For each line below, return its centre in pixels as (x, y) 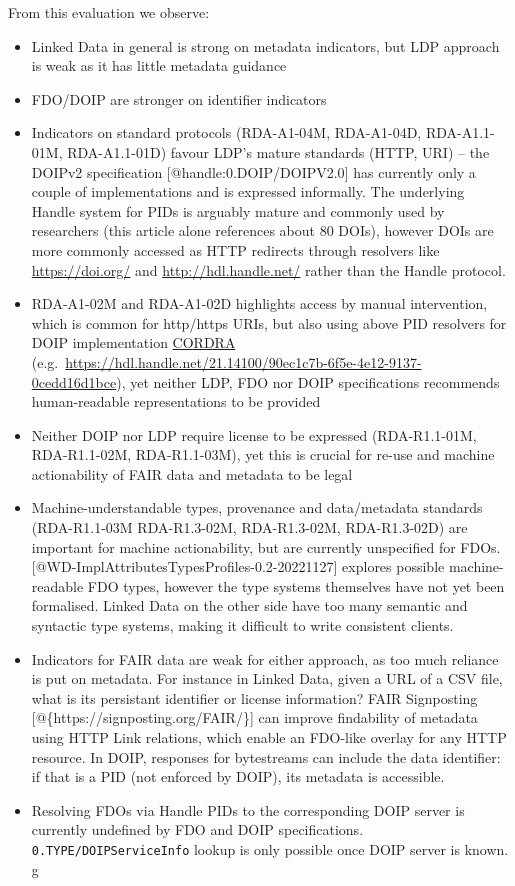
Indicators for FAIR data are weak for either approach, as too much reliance (265, 658)
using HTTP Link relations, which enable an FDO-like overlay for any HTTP (269, 737)
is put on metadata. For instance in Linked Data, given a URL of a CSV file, (267, 678)
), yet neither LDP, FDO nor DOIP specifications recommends (308, 381)
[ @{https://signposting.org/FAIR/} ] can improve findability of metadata (254, 717)
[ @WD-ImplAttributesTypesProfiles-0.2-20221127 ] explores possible (238, 566)
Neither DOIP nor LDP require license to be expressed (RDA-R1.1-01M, (254, 434)
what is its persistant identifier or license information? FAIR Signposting (254, 697)
